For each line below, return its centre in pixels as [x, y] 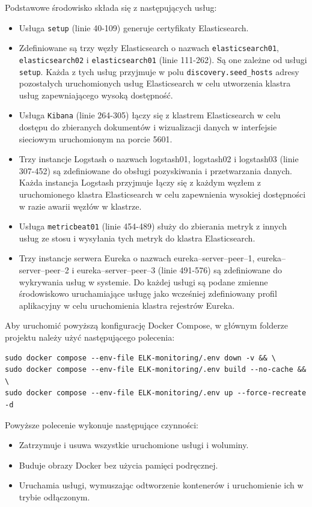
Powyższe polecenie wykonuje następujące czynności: [102, 424]
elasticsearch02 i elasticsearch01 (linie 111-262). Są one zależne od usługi [163, 59]
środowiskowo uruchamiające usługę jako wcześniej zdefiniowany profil [148, 293]
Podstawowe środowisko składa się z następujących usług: [111, 7]
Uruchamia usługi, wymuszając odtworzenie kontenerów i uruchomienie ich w [161, 485]
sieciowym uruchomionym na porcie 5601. [96, 138]
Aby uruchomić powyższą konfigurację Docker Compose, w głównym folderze [147, 325]
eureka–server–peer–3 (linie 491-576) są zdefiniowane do [179, 270]
